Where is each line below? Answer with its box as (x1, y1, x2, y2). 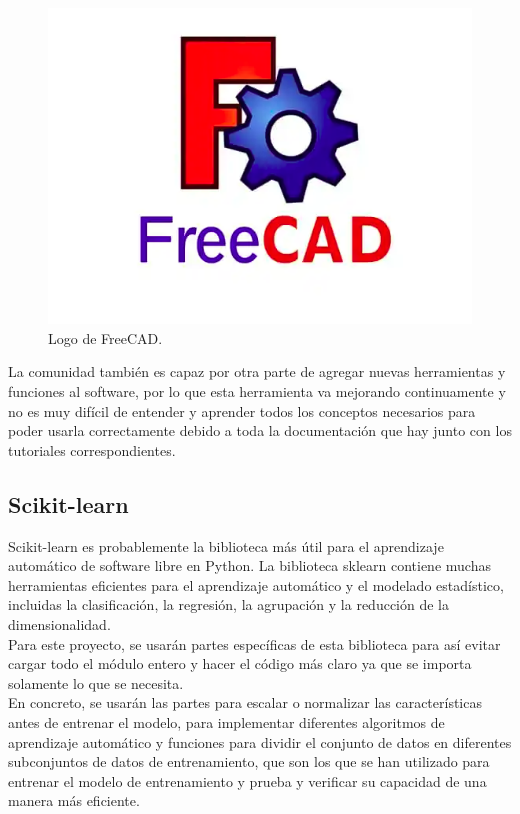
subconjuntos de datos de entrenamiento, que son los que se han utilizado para (8, 751, 490, 772)
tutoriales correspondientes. (8, 439, 176, 460)
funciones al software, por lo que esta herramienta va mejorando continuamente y (8, 381, 506, 401)
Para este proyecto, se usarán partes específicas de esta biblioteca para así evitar (8, 633, 501, 654)
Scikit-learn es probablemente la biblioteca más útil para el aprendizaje (8, 535, 444, 556)
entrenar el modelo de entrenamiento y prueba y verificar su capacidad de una (8, 770, 487, 791)
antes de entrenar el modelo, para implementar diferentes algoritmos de (8, 711, 445, 732)
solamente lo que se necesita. (8, 672, 184, 693)
